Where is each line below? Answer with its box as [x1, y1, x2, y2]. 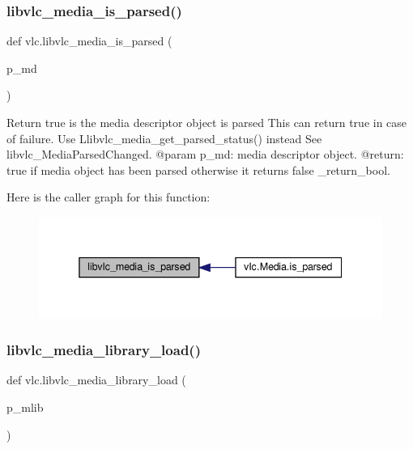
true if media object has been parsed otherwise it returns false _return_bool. [6, 161, 390, 178]
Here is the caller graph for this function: [6, 188, 211, 205]
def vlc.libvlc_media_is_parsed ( [6, 32, 172, 49]
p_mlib [6, 399, 44, 416]
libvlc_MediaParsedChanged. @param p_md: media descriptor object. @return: [6, 146, 404, 163]
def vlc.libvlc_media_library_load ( [6, 371, 186, 388]
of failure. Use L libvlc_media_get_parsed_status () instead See [6, 129, 322, 146]
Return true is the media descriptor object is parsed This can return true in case [6, 114, 407, 130]
